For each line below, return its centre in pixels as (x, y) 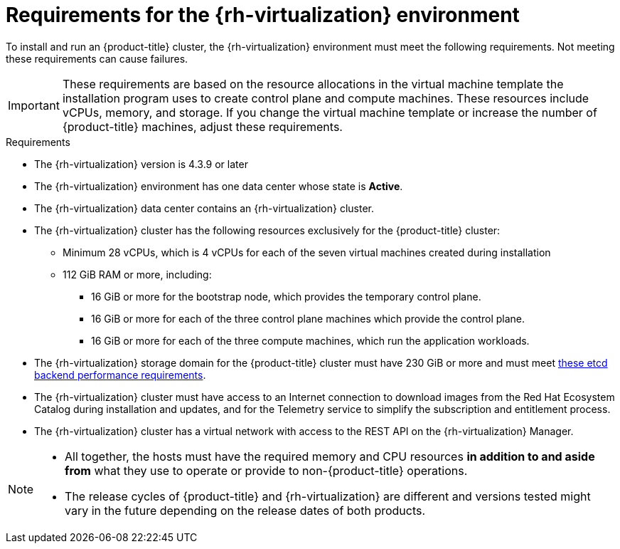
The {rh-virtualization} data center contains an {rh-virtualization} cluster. (204, 208)
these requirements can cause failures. (97, 58)
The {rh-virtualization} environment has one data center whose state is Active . (219, 186)
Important (34, 105)
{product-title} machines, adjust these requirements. (202, 126)
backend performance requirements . (120, 375)
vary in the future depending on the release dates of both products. (245, 510)
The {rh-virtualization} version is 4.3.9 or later (141, 164)
